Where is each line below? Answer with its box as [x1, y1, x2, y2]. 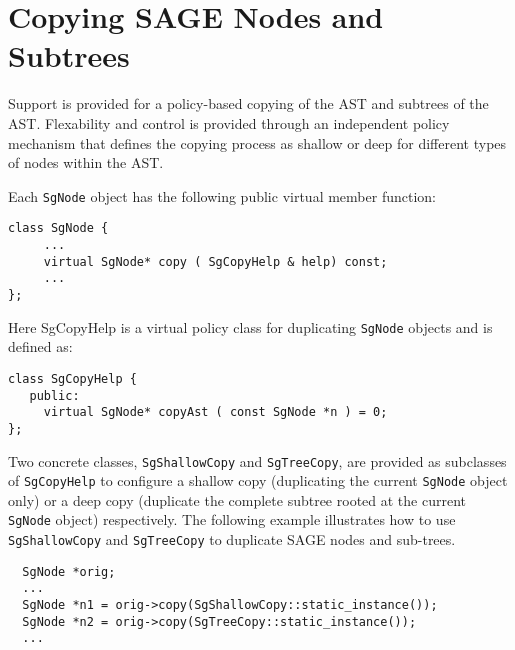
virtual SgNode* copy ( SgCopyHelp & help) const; [43, 254, 388, 269]
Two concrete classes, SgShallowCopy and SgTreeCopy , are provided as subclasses [8, 450, 507, 471]
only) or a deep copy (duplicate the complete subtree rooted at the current [8, 489, 466, 510]
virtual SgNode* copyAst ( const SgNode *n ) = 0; [43, 405, 388, 420]
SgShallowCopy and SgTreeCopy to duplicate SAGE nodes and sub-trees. [8, 529, 456, 550]
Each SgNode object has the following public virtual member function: [8, 185, 436, 206]
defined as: [8, 336, 73, 357]
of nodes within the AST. [8, 152, 164, 173]
